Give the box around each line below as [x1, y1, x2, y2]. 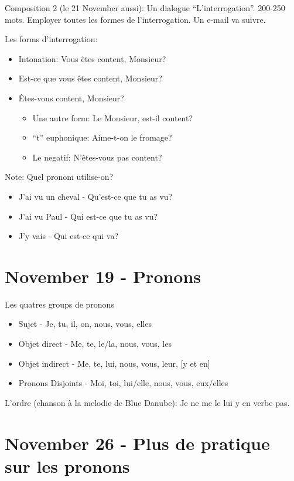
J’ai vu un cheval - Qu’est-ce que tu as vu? [18, 190, 173, 202]
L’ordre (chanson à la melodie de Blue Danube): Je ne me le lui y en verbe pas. [5, 396, 290, 408]
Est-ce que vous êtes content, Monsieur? [18, 72, 162, 84]
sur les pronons [5, 453, 130, 477]
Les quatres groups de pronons [5, 298, 114, 310]
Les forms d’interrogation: [5, 33, 98, 45]
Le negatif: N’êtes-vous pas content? [32, 151, 162, 163]
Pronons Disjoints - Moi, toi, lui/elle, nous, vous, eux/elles [18, 377, 228, 389]
